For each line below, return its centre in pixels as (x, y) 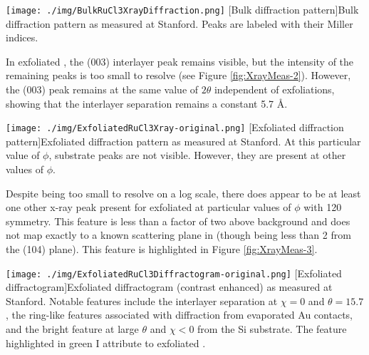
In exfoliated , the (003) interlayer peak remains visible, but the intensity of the (180, 61)
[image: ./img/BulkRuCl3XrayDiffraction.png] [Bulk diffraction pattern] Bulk (182, 9)
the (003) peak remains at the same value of (102, 89)
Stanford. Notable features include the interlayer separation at (142, 300)
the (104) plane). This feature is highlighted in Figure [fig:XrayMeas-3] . (162, 249)
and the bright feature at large (72, 329)
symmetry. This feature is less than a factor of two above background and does (178, 221)
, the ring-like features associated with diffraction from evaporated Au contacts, (179, 315)
